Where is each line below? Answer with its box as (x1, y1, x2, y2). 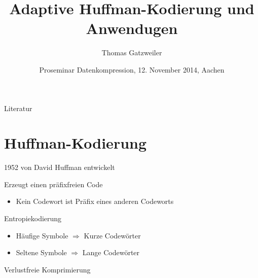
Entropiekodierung (4, 213, 62, 223)
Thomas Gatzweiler (101, 47, 162, 58)
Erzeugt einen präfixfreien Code (4, 179, 103, 189)
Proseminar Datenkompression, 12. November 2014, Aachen (39, 64, 225, 75)
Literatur (4, 102, 32, 113)
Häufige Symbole (16, 230, 68, 240)
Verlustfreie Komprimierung (4, 264, 91, 274)
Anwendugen (86, 18, 178, 39)
